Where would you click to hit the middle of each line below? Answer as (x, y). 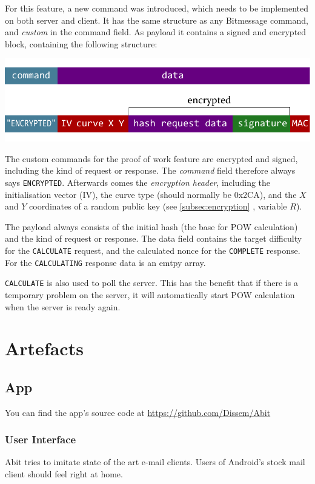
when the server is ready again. (63, 306)
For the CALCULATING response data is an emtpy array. (105, 262)
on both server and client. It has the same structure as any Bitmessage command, (157, 20)
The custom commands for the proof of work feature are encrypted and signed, (151, 158)
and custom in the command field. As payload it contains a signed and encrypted (156, 32)
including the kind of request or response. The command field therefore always (150, 170)
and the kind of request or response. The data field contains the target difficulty (154, 238)
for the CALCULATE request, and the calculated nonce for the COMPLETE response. (153, 250)
